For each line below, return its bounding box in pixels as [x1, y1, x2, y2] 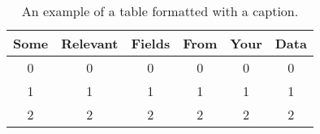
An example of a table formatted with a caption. [21, 2, 299, 20]
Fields [131, 34, 171, 52]
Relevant [61, 34, 119, 52]
